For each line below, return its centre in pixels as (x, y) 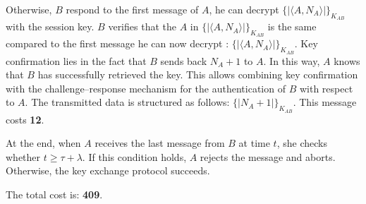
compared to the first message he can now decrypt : (117, 43)
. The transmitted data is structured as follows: (127, 102)
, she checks (302, 143)
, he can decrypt (244, 9)
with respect (326, 88)
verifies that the (142, 26)
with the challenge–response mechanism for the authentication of (146, 88)
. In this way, (292, 60)
